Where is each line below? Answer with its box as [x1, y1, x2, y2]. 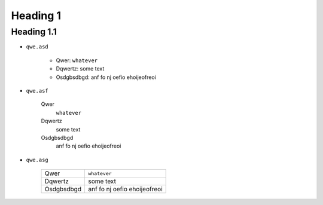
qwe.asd [26, 44, 49, 50]
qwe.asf [26, 87, 49, 94]
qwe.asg [26, 156, 49, 163]
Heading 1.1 [11, 26, 57, 37]
